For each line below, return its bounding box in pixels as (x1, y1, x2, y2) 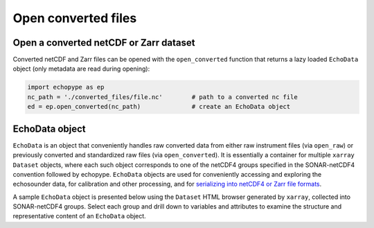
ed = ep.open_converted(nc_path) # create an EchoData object (27, 103, 291, 111)
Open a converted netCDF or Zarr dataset (12, 37, 195, 49)
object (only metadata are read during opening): (12, 64, 150, 73)
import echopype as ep (27, 83, 105, 91)
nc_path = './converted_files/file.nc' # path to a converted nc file (27, 93, 298, 100)
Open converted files (12, 10, 137, 26)
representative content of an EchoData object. (12, 212, 147, 220)
